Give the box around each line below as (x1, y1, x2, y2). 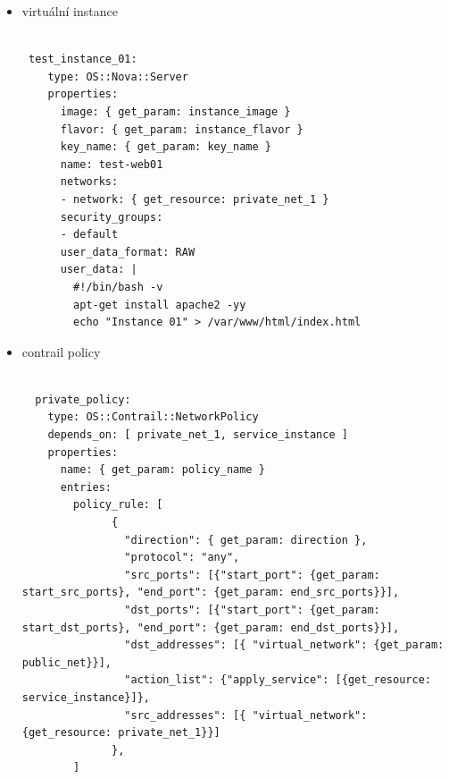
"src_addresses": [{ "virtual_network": (124, 708, 368, 722)
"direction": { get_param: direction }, (124, 533, 368, 546)
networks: (60, 175, 119, 189)
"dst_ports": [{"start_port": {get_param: (124, 604, 380, 616)
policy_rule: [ (73, 498, 163, 512)
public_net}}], (21, 656, 112, 669)
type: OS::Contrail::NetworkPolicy (47, 411, 259, 424)
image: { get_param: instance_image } (60, 105, 291, 118)
